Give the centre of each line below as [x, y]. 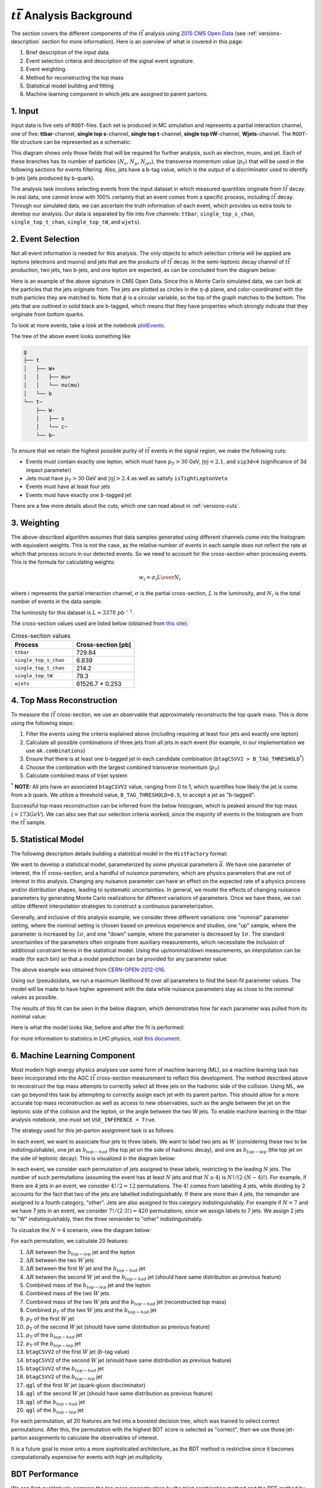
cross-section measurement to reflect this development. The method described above [202, 1078]
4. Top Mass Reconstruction [64, 700]
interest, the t [28, 873]
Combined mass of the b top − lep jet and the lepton [88, 1286]
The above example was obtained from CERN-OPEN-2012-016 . [88, 970]
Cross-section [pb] [104, 645]
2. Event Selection [45, 239]
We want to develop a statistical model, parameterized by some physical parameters [114, 865]
